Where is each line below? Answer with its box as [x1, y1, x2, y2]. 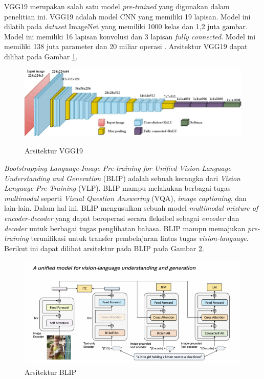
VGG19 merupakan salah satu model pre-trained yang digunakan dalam [4, 1, 230, 11]
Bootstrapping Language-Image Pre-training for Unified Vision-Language [4, 162, 231, 173]
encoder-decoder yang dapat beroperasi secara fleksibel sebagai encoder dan [4, 212, 239, 223]
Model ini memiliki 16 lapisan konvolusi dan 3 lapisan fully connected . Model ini [4, 31, 256, 41]
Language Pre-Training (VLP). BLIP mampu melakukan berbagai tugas [4, 183, 231, 193]
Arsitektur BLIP [25, 366, 77, 377]
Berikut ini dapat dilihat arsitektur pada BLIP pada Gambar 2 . [4, 242, 204, 253]
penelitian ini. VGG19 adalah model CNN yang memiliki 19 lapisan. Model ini [4, 11, 251, 21]
